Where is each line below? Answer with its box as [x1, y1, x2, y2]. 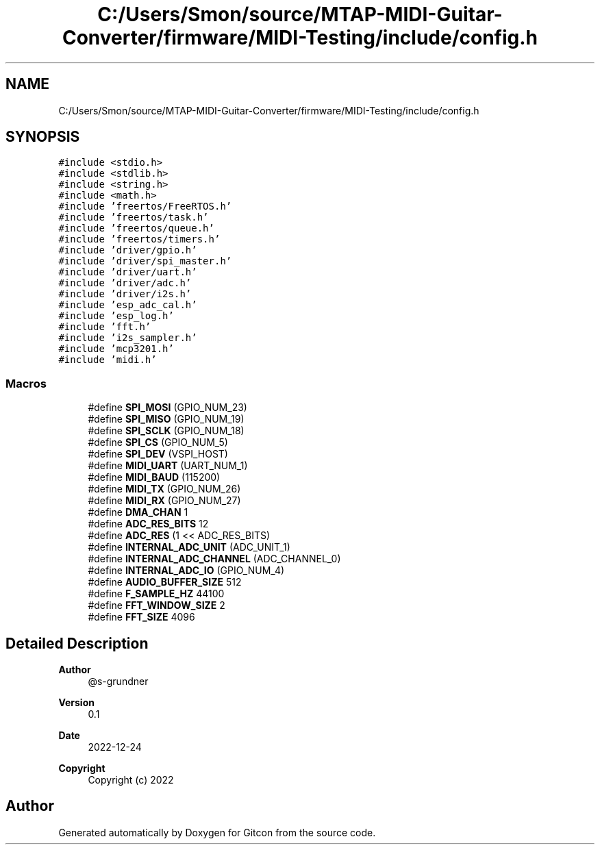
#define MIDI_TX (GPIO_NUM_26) [88, 483, 241, 495]
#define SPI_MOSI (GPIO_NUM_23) [88, 401, 247, 414]
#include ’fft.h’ [58, 321, 151, 333]
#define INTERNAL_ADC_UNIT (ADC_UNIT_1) [88, 541, 290, 553]
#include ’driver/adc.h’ [58, 277, 192, 289]
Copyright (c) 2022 [88, 774, 174, 786]
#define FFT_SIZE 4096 [88, 611, 195, 623]
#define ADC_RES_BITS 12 [88, 518, 209, 530]
